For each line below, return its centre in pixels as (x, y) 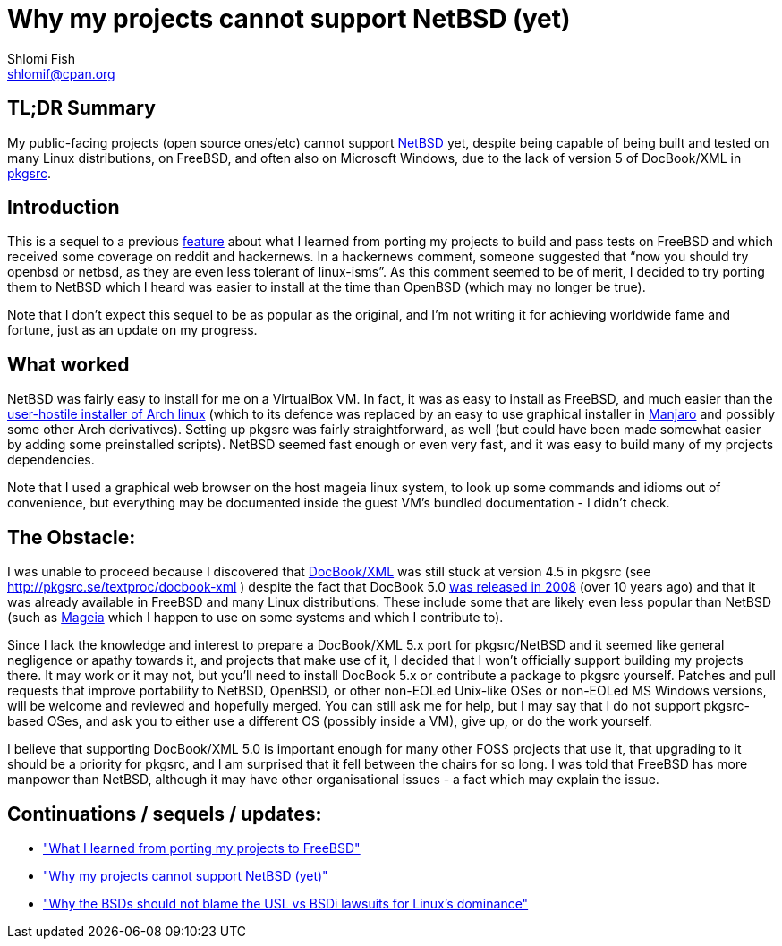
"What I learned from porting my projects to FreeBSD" (202, 848)
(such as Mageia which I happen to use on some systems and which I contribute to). (255, 618)
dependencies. (51, 460)
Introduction (64, 208)
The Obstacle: (72, 537)
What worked (68, 364)
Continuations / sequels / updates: (165, 814)
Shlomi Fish (41, 58)
